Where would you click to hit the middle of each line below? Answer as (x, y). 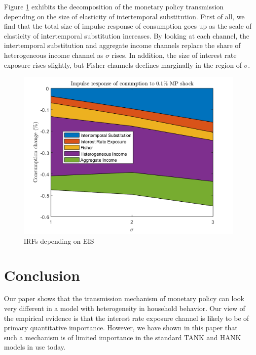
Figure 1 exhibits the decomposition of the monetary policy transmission (114, 6)
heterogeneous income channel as (54, 55)
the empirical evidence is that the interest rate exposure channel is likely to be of (127, 318)
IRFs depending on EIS (59, 241)
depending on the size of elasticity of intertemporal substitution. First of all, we (124, 16)
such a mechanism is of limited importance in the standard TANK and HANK (123, 337)
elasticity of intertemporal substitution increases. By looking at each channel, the (127, 35)
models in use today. (35, 347)
